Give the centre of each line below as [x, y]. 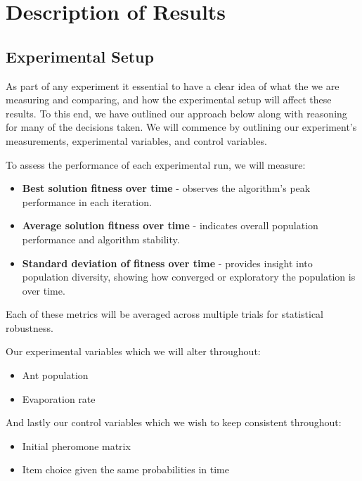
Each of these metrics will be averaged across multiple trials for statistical [164, 314]
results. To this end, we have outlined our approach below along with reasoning [176, 113]
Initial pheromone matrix [76, 445]
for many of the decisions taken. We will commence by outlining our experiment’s [181, 127]
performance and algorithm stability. [101, 239]
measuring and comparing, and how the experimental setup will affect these [169, 100]
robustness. [30, 327]
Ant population [55, 375]
